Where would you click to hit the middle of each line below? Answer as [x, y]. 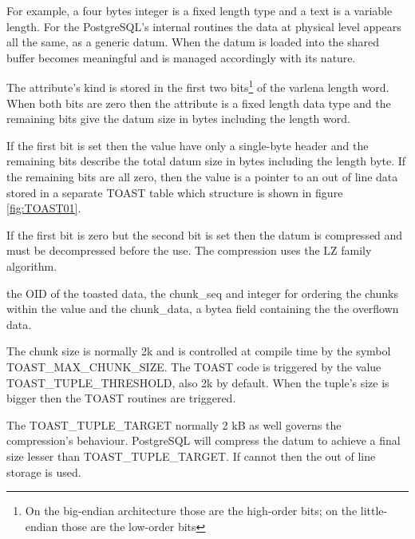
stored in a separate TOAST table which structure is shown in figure [175, 192]
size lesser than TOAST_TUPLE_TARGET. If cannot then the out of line [191, 456]
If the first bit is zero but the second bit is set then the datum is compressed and [205, 234]
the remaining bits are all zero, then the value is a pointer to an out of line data [202, 176]
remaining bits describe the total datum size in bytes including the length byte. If [206, 161]
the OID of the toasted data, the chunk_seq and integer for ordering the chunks [202, 293]
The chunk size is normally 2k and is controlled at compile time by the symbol [199, 351]
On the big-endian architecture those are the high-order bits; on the [191, 511]
